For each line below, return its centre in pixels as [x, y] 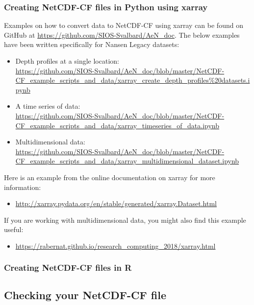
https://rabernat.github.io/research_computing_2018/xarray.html [115, 246]
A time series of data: [48, 106]
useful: [14, 229]
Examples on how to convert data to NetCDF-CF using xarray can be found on [124, 25]
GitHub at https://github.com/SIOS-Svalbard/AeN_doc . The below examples [122, 35]
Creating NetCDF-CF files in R [68, 268]
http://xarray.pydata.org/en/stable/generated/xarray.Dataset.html [116, 203]
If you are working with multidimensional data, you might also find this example [125, 220]
